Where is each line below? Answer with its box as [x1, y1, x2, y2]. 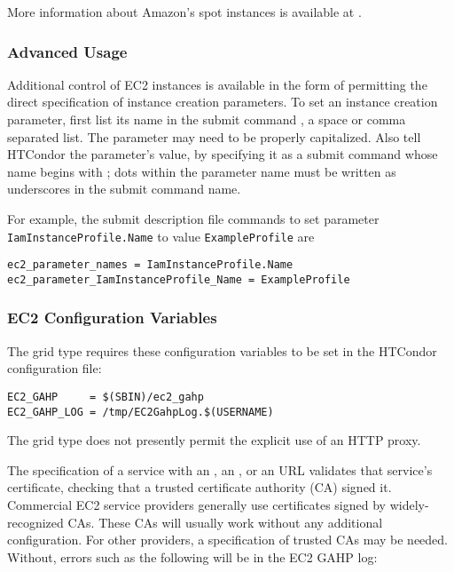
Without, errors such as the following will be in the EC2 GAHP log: [7, 547, 378, 566]
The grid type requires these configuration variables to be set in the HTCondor [7, 341, 437, 360]
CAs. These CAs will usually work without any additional [67, 512, 383, 531]
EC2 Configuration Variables [7, 306, 217, 329]
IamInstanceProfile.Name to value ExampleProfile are [7, 226, 315, 245]
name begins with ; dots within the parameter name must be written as [7, 162, 396, 180]
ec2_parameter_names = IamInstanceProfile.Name [7, 258, 294, 272]
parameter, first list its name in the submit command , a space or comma [7, 110, 406, 128]
